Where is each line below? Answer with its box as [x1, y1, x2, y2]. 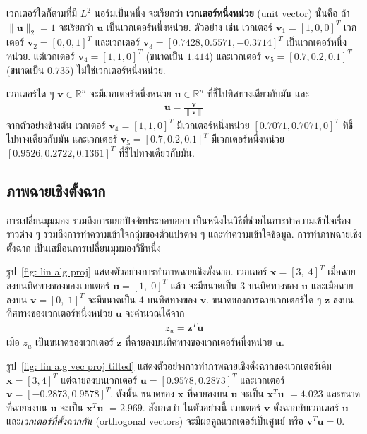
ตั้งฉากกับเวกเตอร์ [273, 399, 339, 414]
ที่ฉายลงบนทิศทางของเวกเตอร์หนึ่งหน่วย [125, 334, 272, 349]
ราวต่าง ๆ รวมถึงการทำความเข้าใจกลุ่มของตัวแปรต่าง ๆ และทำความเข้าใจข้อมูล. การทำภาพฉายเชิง [6, 227, 362, 241]
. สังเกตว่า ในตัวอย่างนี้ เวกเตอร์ [142, 399, 261, 414]
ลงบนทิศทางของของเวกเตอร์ [6, 277, 110, 292]
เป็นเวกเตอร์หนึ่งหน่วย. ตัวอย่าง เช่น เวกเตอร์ [106, 19, 273, 34]
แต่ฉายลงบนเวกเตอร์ [61, 372, 138, 387]
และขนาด [326, 386, 361, 401]
